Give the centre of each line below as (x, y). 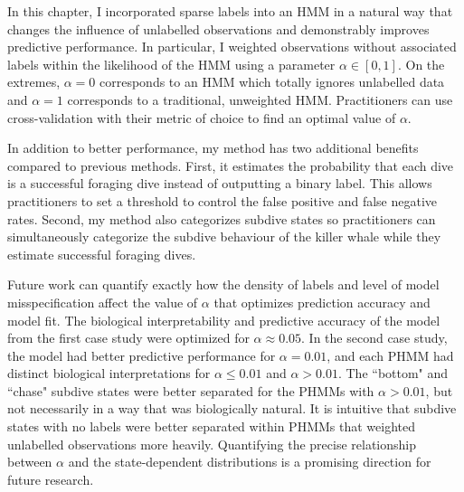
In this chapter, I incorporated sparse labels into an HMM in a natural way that (230, 11)
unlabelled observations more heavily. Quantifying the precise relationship (212, 444)
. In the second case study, (374, 338)
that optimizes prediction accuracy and (322, 302)
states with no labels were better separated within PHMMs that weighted (212, 426)
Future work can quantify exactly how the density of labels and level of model (223, 284)
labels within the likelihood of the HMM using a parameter (171, 64)
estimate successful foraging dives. (102, 254)
